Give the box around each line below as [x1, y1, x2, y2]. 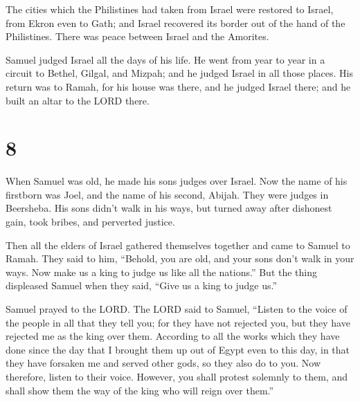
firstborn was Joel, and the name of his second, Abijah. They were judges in [6, 187, 329, 201]
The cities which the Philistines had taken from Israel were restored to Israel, [6, 2, 334, 16]
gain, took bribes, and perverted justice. [6, 214, 175, 229]
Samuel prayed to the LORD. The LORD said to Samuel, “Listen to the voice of [6, 302, 348, 316]
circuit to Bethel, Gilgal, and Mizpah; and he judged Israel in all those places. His [6, 66, 353, 80]
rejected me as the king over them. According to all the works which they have [6, 329, 340, 343]
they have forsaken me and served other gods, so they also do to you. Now [6, 356, 321, 370]
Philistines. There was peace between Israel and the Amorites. [6, 29, 269, 44]
